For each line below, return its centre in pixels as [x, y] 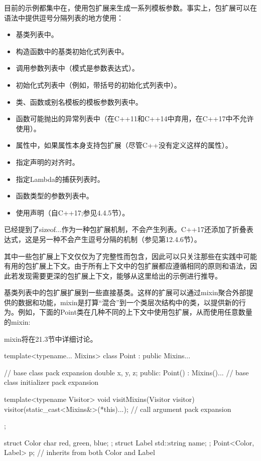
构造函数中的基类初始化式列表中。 [72, 51]
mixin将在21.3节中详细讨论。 [51, 338]
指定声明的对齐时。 [47, 162]
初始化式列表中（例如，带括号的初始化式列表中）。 [98, 84]
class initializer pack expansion [51, 382]
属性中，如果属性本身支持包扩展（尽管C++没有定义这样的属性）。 [124, 145]
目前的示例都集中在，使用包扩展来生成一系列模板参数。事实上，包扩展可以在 [130, 8]
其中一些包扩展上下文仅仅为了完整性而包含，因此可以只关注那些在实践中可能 [130, 256]
